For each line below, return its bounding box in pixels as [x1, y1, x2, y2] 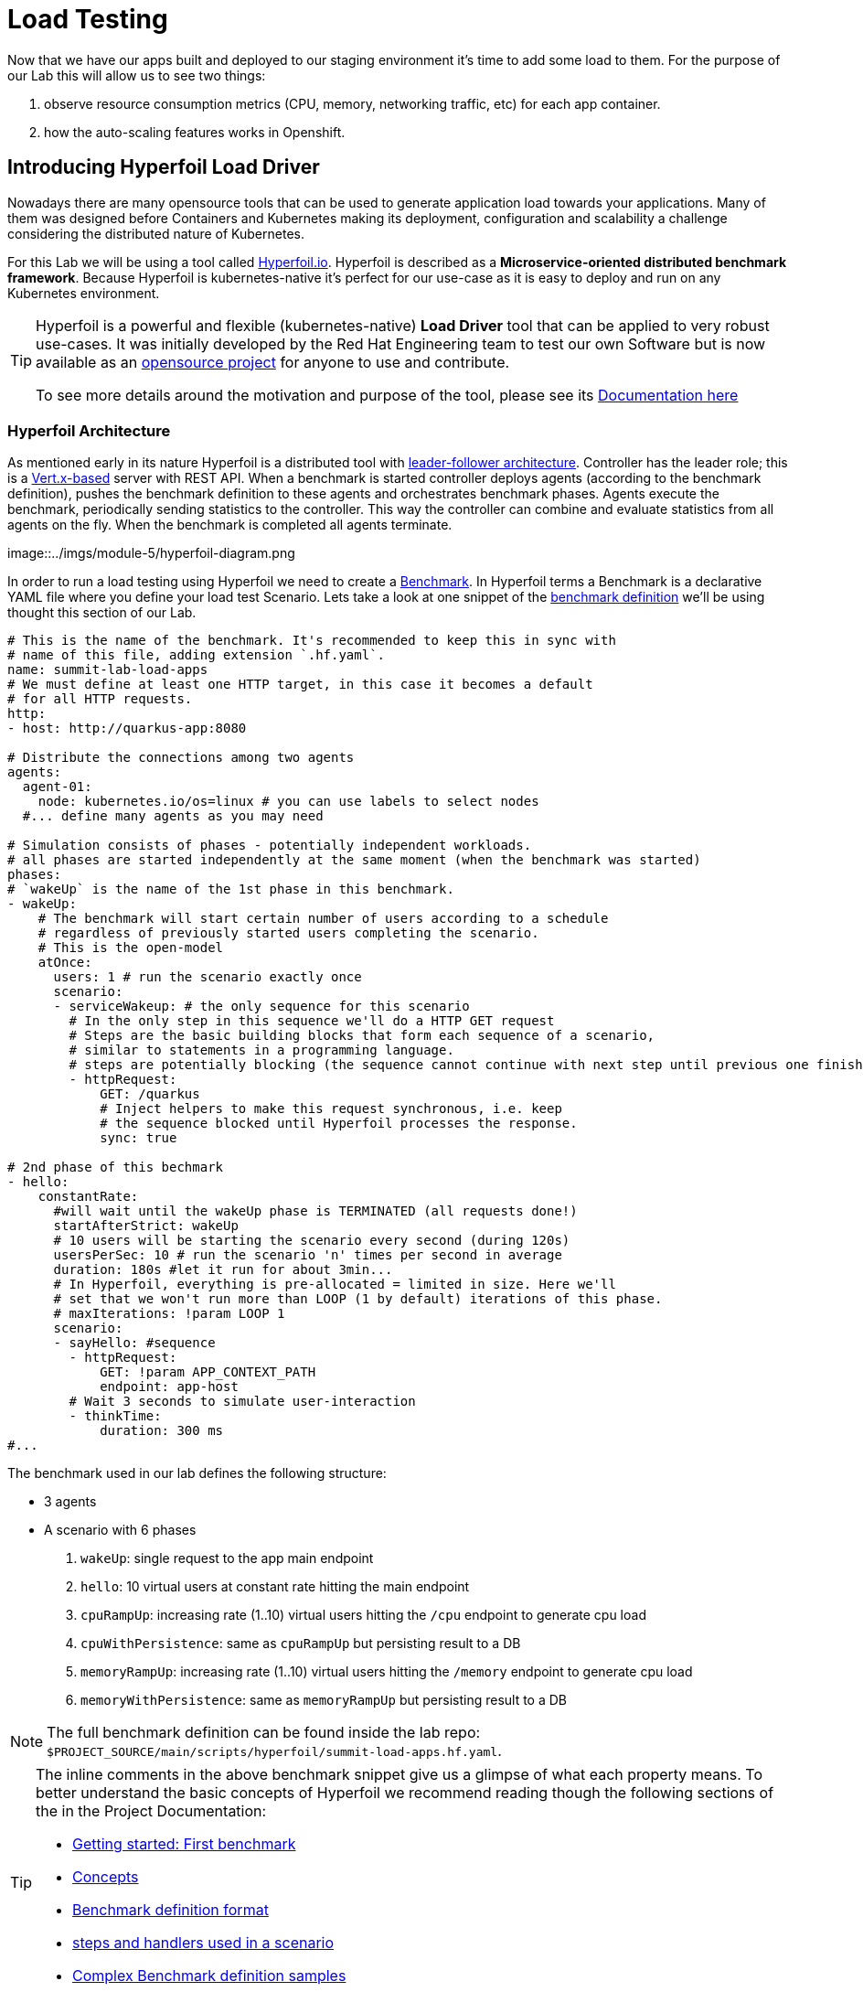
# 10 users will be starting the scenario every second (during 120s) [53, 1233, 570, 1248]
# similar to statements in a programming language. [69, 1043, 454, 1058]
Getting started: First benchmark [72, 1835, 296, 1854]
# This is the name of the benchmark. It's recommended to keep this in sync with [7, 633, 616, 648]
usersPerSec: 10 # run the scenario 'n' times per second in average [53, 1248, 562, 1263]
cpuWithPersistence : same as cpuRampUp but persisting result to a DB [80, 1635, 521, 1652]
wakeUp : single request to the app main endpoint [80, 1550, 374, 1567]
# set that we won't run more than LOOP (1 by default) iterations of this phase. [53, 1291, 663, 1307]
